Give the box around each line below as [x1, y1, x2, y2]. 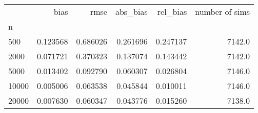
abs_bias [115, 6, 148, 17]
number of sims [195, 6, 250, 17]
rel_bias [157, 6, 187, 17]
